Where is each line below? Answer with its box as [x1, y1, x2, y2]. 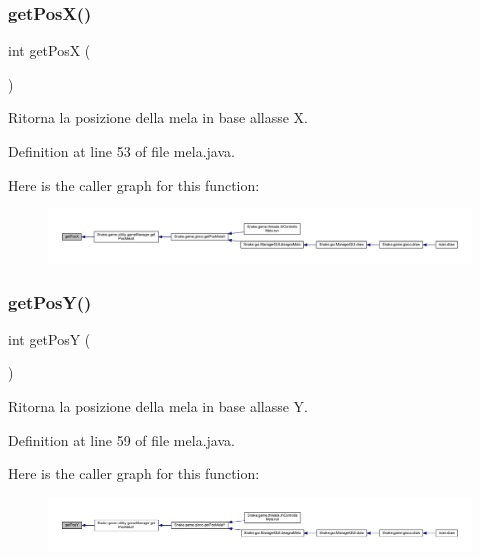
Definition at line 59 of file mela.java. [8, 429, 235, 450]
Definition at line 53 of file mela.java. [8, 141, 235, 161]
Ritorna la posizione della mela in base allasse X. [8, 107, 308, 128]
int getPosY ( [8, 328, 91, 349]
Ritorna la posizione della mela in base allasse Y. [8, 396, 308, 417]
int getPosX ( [8, 40, 91, 61]
